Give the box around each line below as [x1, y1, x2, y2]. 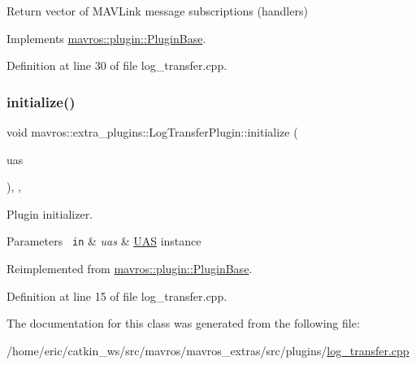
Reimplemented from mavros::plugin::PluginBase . [6, 260, 253, 277]
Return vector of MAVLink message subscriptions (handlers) [6, 2, 308, 19]
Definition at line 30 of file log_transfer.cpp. [6, 57, 227, 74]
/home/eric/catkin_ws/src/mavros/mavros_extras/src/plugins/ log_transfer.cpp [6, 341, 409, 358]
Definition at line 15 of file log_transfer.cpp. [6, 287, 227, 304]
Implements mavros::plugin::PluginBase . [6, 29, 206, 46]
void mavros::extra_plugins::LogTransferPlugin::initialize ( [6, 124, 298, 140]
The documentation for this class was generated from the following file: [6, 315, 360, 332]
